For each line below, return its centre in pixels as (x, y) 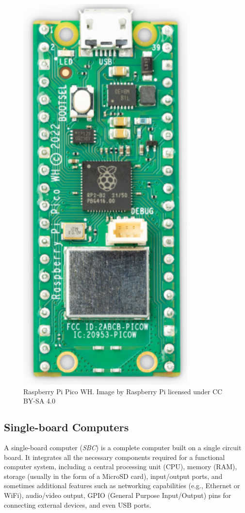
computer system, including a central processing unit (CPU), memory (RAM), (121, 467)
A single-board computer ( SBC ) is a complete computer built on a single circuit (123, 447)
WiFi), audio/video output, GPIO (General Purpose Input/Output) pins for (118, 495)
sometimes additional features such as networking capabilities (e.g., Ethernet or (122, 486)
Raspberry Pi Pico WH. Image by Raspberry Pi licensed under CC (123, 391)
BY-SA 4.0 (39, 401)
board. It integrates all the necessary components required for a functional (114, 457)
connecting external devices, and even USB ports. (78, 504)
